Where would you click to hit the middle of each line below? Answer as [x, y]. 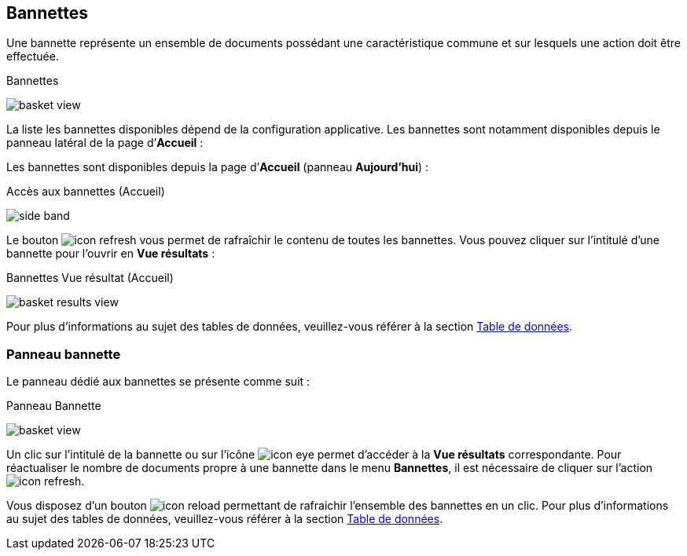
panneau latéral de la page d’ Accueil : [105, 143]
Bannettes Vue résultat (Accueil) [90, 278]
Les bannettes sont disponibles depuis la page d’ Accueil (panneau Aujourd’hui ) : [218, 167]
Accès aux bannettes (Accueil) [86, 192]
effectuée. [33, 57]
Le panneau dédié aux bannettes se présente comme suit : [158, 382]
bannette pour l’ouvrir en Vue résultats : [111, 254]
